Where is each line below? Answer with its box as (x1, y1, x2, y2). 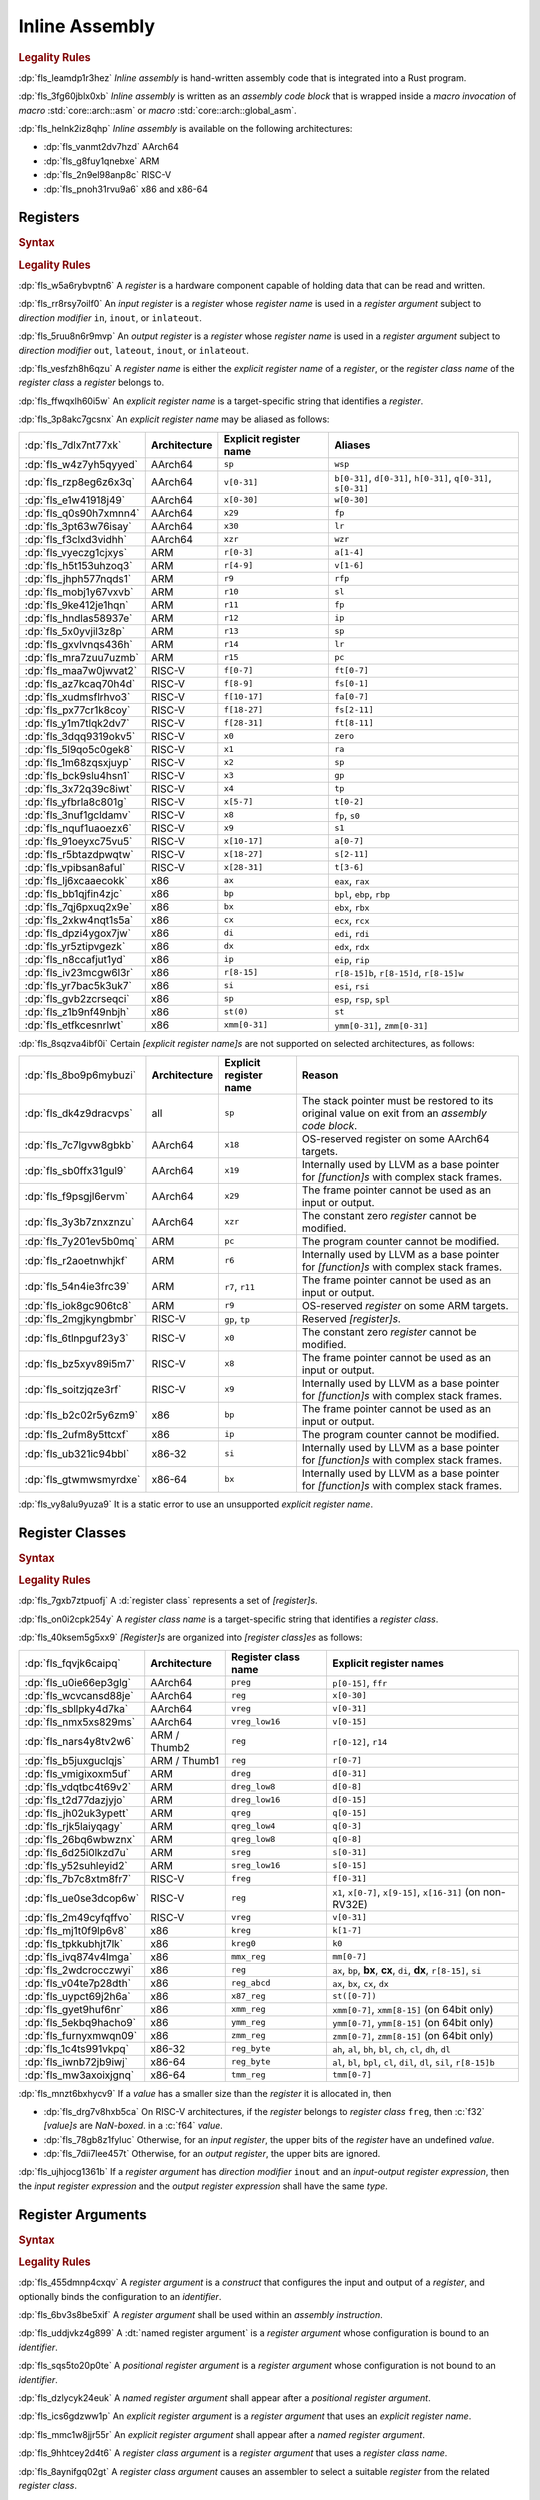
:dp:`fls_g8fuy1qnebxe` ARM (43, 155, 160, 167)
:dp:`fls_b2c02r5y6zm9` (24, 1408, 139, 1422)
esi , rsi (334, 978, 370, 992)
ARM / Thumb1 (150, 1753, 220, 1767)
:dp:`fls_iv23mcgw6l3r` (24, 965, 134, 979)
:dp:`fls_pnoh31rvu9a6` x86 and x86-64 (43, 183, 209, 195)
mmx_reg (230, 1951, 266, 1962)
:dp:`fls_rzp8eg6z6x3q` (24, 475, 135, 489)
